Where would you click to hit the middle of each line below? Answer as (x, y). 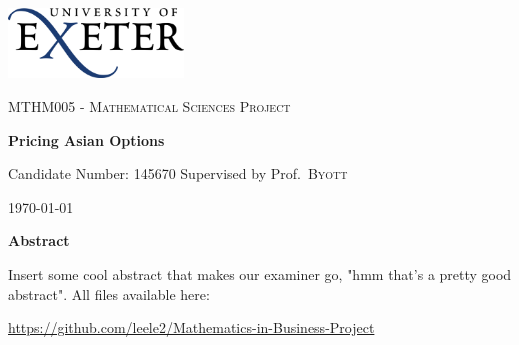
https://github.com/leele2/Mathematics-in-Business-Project (191, 327)
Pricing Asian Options (86, 139)
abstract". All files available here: (109, 293)
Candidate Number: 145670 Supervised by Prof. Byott (178, 173)
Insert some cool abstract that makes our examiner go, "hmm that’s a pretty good (260, 274)
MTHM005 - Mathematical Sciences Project (149, 106)
